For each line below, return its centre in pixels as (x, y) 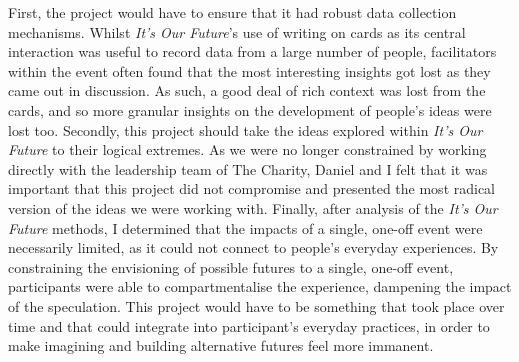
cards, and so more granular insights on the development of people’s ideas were (250, 109)
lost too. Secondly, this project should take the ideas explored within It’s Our (245, 129)
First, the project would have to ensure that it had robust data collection (232, 12)
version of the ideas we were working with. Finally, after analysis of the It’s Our (253, 207)
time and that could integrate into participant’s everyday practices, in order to (249, 325)
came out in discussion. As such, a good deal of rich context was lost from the (247, 90)
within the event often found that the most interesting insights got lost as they (249, 70)
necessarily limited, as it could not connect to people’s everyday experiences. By (253, 247)
